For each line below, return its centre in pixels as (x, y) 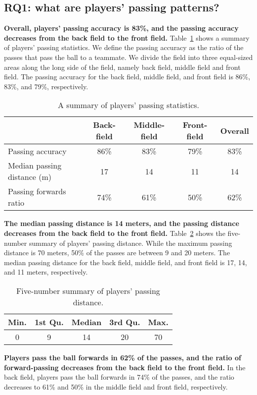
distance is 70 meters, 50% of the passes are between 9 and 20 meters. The (117, 253)
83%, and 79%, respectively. (46, 86)
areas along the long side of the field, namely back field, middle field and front (122, 67)
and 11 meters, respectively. (46, 272)
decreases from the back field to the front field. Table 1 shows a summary (127, 37)
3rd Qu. (125, 322)
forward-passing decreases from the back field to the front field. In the (125, 367)
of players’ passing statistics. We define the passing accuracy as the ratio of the (124, 47)
